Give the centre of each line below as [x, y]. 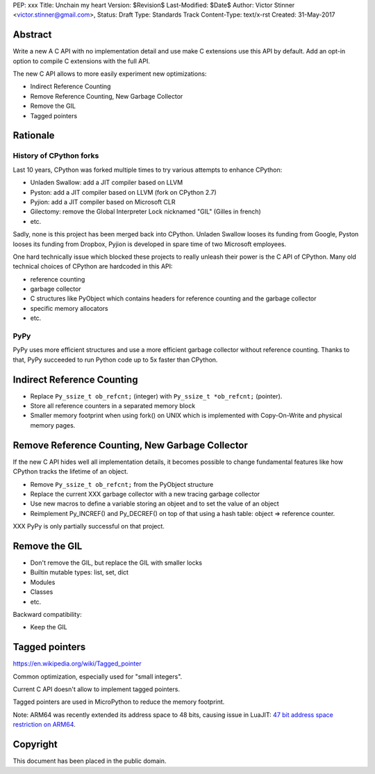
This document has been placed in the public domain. [90, 761]
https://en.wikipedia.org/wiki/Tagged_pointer [77, 663]
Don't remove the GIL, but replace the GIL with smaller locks [116, 563]
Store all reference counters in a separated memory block [113, 406]
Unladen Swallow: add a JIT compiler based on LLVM [107, 183]
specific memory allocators [69, 308]
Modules [43, 582]
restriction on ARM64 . [44, 725]
